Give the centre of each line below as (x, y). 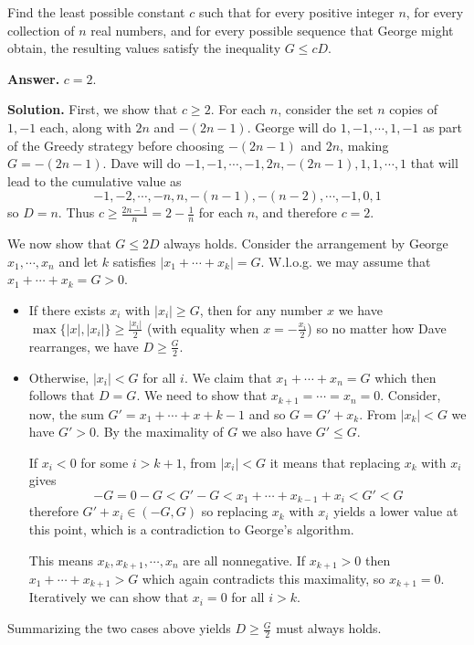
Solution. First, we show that (93, 109)
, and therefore (296, 212)
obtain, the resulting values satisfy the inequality (144, 48)
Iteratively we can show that (109, 597)
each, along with (85, 127)
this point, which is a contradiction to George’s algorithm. (191, 529)
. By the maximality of (160, 432)
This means (61, 560)
